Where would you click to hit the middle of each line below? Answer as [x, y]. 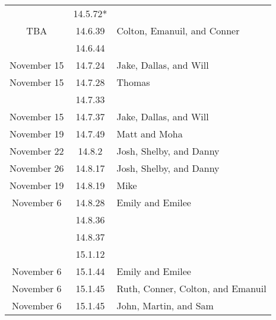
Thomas [133, 82]
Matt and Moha [150, 134]
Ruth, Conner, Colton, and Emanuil [191, 288]
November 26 [37, 168]
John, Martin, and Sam [165, 305]
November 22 [37, 151]
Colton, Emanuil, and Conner [178, 31]
